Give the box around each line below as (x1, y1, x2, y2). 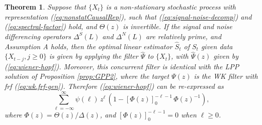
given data (201, 41, 233, 51)
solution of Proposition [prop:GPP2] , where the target (5, 71, 169, 81)
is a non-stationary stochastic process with (106, 2, 236, 12)
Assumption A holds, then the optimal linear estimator (5, 41, 172, 51)
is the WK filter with (194, 71, 258, 81)
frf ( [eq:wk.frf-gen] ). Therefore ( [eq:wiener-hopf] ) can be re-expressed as (5, 81, 224, 91)
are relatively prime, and (145, 31, 222, 41)
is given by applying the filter (49, 51, 138, 61)
